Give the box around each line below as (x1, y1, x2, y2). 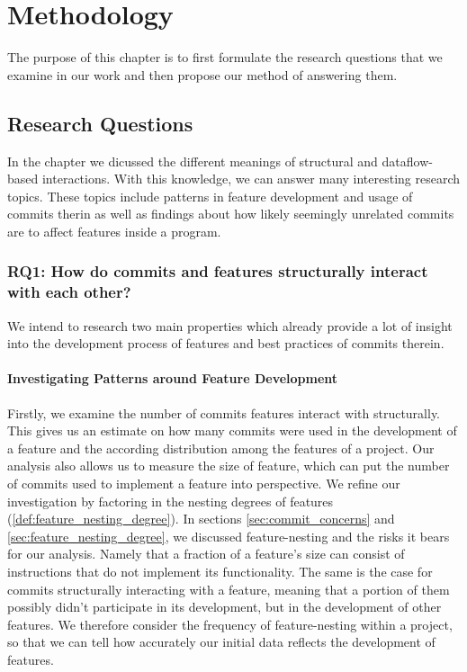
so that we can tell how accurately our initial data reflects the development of (7, 632, 436, 651)
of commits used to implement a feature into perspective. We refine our (7, 473, 400, 492)
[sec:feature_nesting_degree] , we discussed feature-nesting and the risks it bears (7, 526, 450, 545)
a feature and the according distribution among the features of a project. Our (7, 438, 435, 457)
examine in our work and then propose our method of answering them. (7, 65, 398, 84)
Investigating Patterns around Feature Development (7, 369, 338, 388)
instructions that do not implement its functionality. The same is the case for (7, 561, 433, 580)
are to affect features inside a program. (7, 221, 221, 240)
